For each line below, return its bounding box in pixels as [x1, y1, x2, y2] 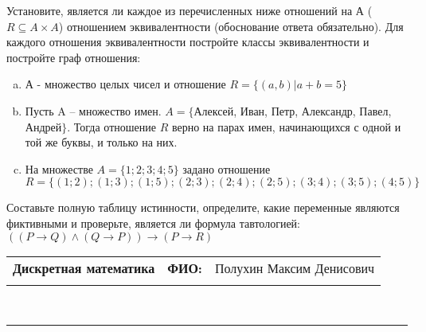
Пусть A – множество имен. [25, 102, 162, 119]
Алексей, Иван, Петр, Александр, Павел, [193, 102, 392, 119]
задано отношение [182, 160, 271, 177]
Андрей [25, 118, 62, 135]
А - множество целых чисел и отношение [25, 76, 226, 92]
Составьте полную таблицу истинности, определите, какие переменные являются [6, 199, 400, 216]
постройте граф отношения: [6, 49, 141, 65]
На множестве [25, 160, 93, 177]
